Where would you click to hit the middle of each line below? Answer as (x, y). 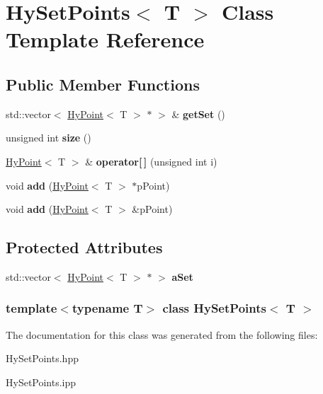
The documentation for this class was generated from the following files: (162, 334)
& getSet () (198, 114)
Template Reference (105, 39)
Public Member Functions (103, 84)
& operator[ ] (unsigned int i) (151, 161)
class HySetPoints (214, 308)
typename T (107, 308)
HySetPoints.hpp (42, 358)
